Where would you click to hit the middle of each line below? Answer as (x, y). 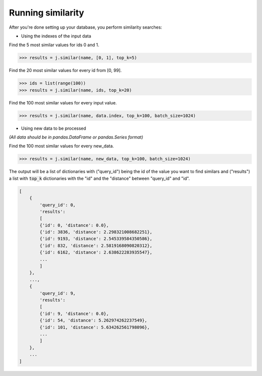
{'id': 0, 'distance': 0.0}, (74, 225)
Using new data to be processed (54, 128)
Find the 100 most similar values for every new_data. (61, 146)
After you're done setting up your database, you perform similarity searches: (86, 27)
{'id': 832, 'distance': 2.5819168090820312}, (96, 246)
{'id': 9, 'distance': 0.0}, (74, 314)
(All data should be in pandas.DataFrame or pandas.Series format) (76, 137)
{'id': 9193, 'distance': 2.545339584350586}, (96, 239)
